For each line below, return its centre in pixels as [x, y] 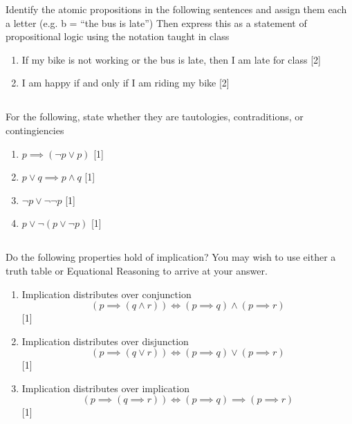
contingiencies [35, 130]
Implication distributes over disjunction [105, 341]
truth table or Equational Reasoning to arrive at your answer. [137, 270]
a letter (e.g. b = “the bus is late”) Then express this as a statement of [156, 22]
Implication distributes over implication [105, 388]
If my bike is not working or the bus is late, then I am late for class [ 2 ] [171, 59]
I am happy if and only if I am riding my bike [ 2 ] [126, 83]
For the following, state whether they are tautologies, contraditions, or [155, 117]
